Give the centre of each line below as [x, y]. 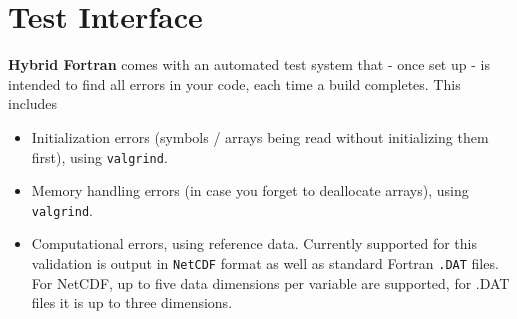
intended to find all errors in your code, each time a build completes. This [234, 83]
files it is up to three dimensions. [132, 302]
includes [33, 103]
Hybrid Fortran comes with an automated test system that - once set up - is [249, 64]
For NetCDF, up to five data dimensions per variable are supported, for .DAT [270, 282]
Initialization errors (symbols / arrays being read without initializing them [260, 136]
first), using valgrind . [99, 156]
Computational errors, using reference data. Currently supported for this [254, 243]
